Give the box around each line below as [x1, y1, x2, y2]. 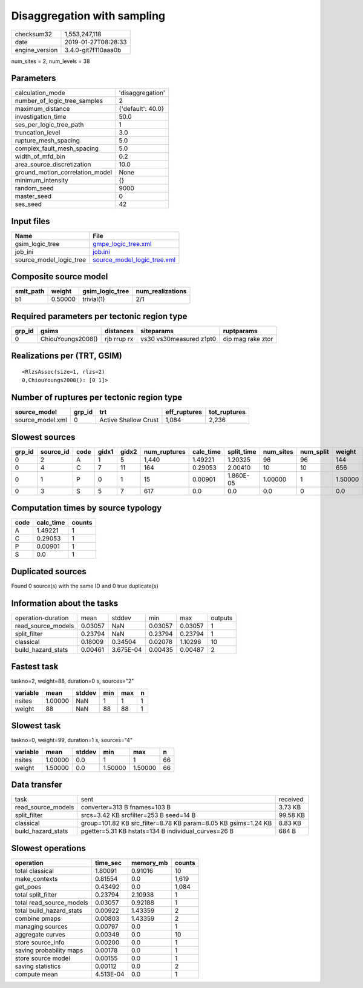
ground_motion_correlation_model [15, 168, 113, 177]
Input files [11, 216, 51, 227]
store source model [15, 954, 71, 963]
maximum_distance [15, 105, 70, 113]
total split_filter [15, 890, 57, 899]
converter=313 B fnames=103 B [80, 803, 171, 812]
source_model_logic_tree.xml [93, 255, 175, 264]
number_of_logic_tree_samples [15, 97, 103, 105]
